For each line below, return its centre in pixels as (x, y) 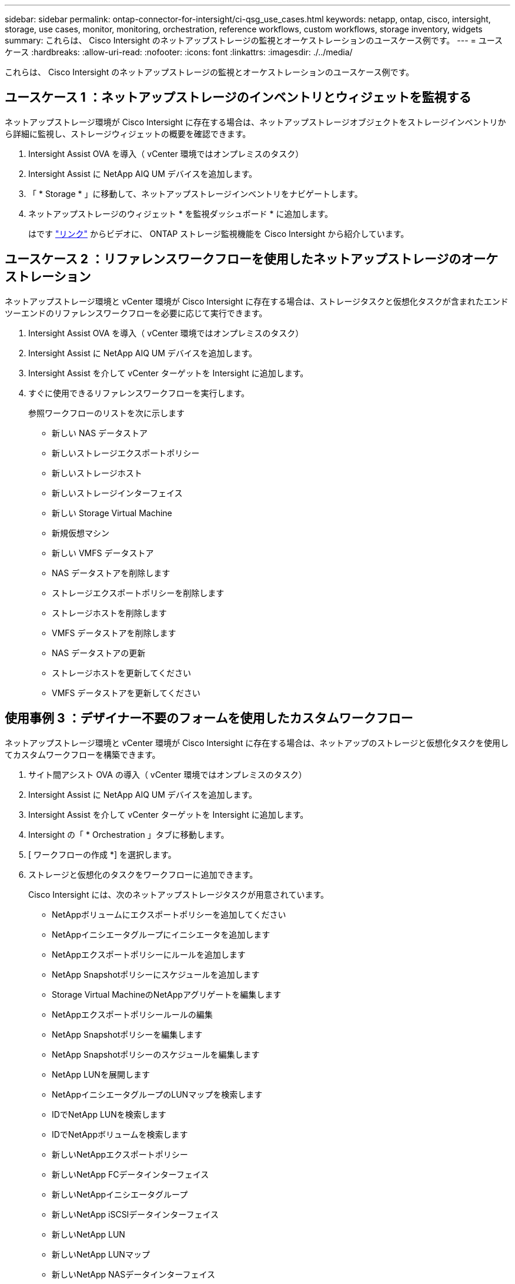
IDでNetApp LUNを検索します (109, 1114)
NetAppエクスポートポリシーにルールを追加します (149, 954)
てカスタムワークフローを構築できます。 (83, 754)
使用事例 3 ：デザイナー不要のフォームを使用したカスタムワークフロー (209, 718)
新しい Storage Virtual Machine (112, 513)
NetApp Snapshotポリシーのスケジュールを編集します (156, 1054)
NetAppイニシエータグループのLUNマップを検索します (157, 1094)
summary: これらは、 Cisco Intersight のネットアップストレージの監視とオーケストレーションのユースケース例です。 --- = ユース (254, 40)
